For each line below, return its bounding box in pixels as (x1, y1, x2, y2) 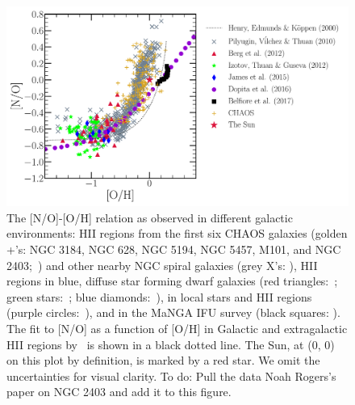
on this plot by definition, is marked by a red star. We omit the (6, 352, 320, 369)
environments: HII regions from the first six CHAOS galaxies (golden (6, 225, 348, 242)
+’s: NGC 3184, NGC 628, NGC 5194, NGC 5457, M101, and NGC (6, 240, 341, 257)
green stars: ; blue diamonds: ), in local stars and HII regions (6, 288, 312, 305)
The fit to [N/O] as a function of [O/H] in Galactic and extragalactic (6, 319, 348, 336)
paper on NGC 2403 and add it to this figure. (6, 383, 232, 400)
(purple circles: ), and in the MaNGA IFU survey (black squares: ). (6, 304, 340, 321)
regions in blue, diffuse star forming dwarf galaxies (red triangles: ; (6, 272, 338, 289)
